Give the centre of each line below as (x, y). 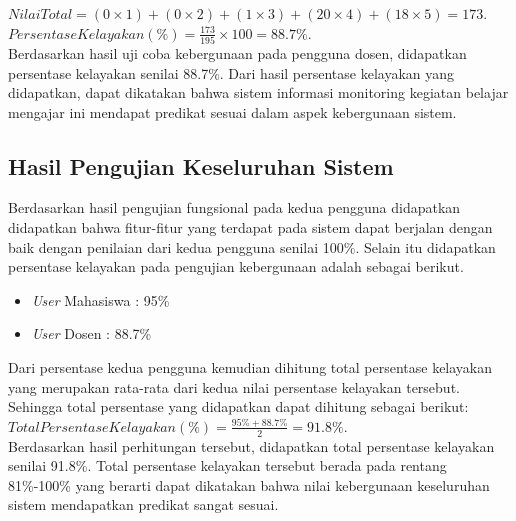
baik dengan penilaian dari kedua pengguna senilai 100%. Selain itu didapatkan (252, 246)
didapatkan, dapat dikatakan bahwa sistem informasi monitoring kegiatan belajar (258, 92)
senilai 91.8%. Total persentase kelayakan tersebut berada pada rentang (227, 465)
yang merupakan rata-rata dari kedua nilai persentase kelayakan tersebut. (234, 386)
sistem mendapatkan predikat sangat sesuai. (143, 504)
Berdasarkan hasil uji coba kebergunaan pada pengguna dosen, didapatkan (237, 52)
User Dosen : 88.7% (91, 333)
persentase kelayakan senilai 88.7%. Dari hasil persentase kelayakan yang (231, 72)
